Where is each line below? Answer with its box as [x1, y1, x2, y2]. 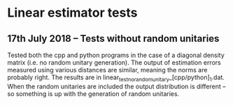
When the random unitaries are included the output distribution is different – [7, 82, 226, 90]
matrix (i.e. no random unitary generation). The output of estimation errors [7, 58, 222, 67]
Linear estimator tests [7, 5, 138, 21]
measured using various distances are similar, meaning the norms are [7, 66, 208, 74]
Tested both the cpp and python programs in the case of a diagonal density [7, 51, 225, 59]
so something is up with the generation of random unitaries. [7, 89, 180, 98]
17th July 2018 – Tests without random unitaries [7, 33, 220, 45]
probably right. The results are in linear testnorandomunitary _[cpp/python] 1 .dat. [7, 73, 225, 83]
